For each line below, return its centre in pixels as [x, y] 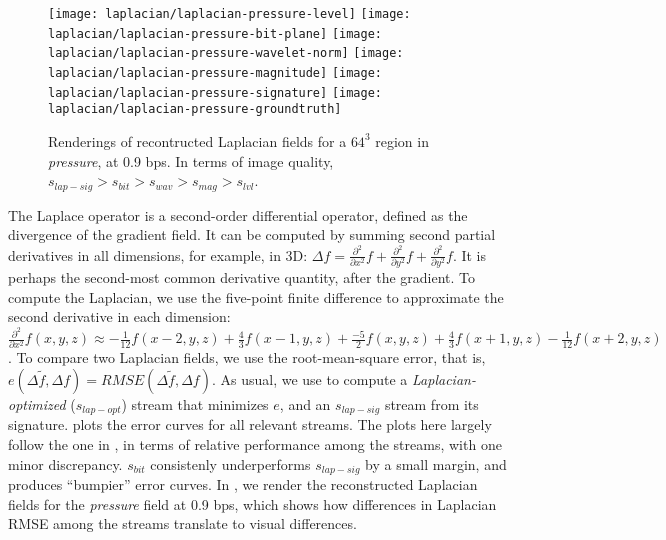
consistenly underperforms [230, 463]
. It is [469, 254]
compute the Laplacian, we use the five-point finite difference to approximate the [256, 296]
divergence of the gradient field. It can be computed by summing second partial [252, 234]
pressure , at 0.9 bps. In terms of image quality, [191, 160]
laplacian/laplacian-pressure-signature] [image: [215, 92]
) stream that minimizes [195, 403]
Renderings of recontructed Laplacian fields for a [197, 140]
